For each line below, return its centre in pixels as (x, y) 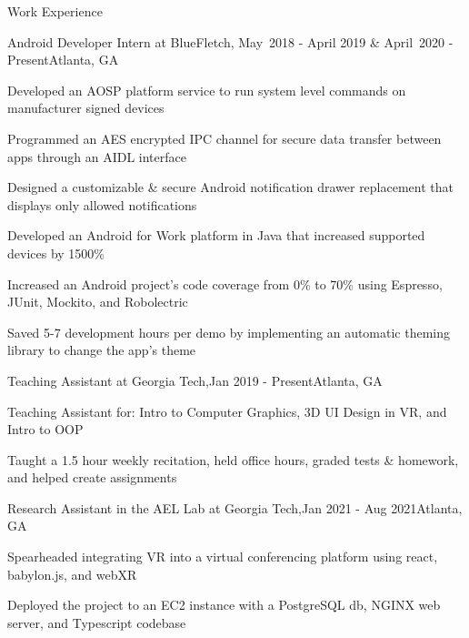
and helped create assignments (92, 477)
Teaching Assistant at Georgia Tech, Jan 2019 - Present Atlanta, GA (195, 380)
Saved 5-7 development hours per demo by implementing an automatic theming (229, 332)
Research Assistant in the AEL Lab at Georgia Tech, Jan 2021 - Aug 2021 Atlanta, (235, 507)
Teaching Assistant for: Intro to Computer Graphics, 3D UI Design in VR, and (227, 411)
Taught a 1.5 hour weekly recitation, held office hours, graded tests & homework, (233, 459)
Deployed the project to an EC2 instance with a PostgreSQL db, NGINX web (224, 605)
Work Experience (55, 11)
